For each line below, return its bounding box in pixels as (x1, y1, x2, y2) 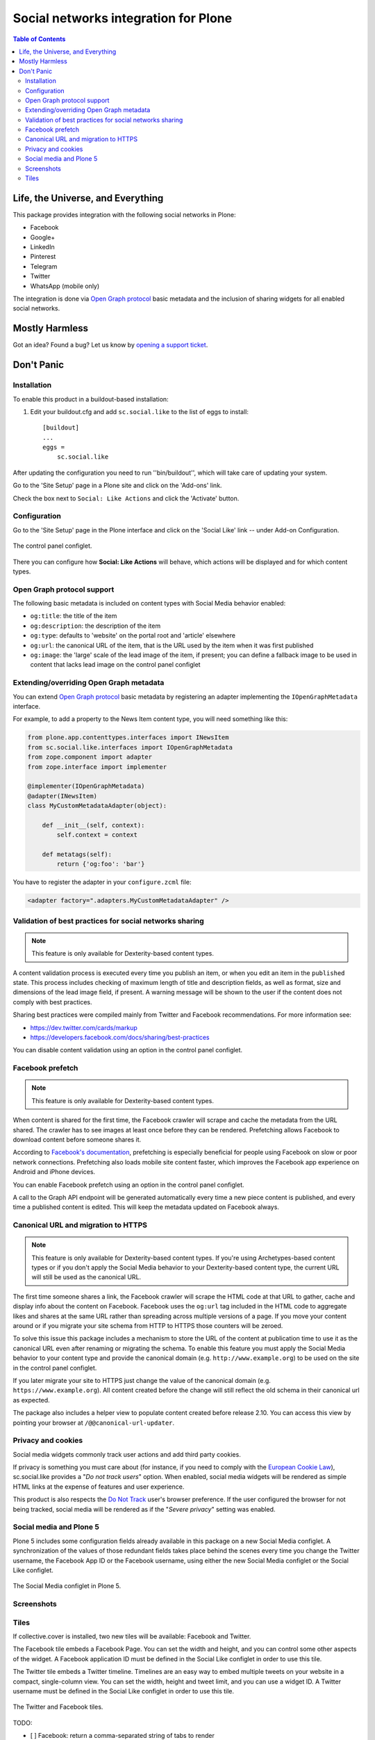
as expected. (12, 1395, 50, 1404)
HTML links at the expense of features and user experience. (12, 1482, 185, 1491)
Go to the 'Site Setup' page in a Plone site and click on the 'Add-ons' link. (12, 481, 222, 490)
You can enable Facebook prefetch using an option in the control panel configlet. (12, 1180, 244, 1189)
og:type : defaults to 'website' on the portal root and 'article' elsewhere (30, 631, 236, 640)
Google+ (30, 233, 56, 242)
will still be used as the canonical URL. (31, 1273, 142, 1281)
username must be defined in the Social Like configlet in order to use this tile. (12, 1686, 235, 1695)
